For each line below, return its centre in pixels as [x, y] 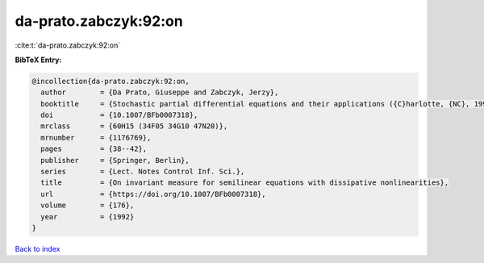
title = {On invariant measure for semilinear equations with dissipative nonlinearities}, [245, 183]
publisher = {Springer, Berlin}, [115, 160]
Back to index [38, 248]
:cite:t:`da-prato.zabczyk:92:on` [68, 45]
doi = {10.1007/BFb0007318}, [119, 115]
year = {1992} [88, 217]
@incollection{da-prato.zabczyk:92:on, [111, 81]
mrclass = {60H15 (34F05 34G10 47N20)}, [134, 126]
